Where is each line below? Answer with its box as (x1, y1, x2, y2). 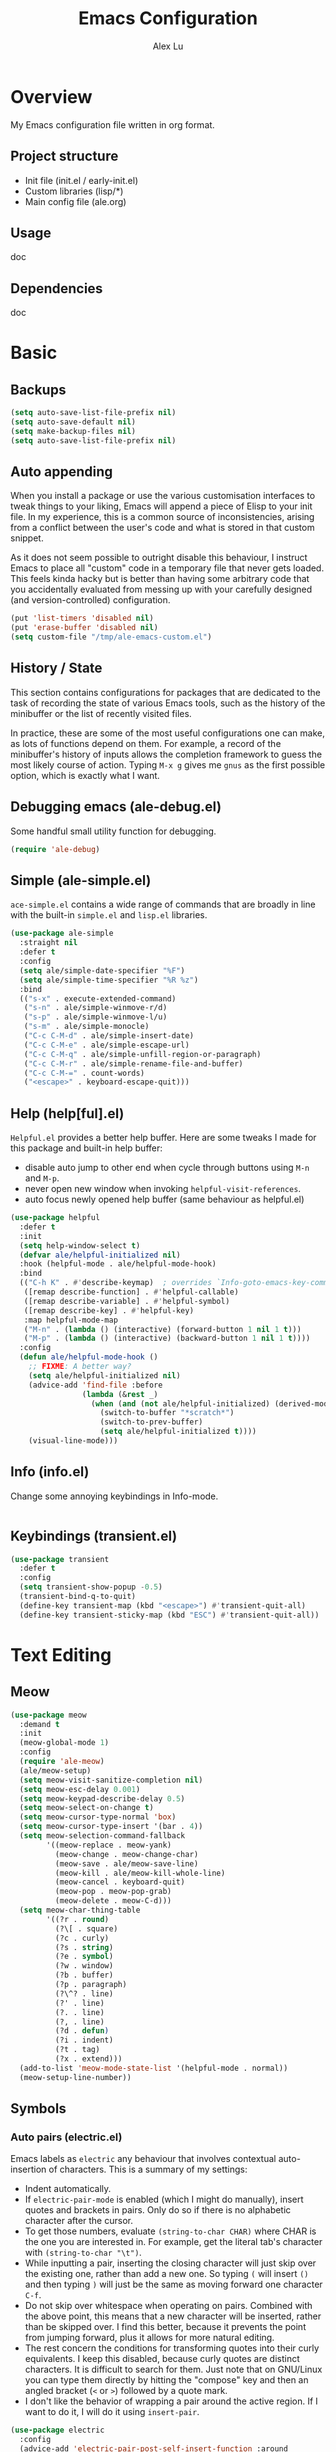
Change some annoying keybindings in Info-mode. (10, 1490, 219, 1502)
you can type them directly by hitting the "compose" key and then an (24, 2374, 309, 2386)
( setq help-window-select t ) (19, 1240, 141, 1251)
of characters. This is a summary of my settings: (48, 2163, 248, 2176)
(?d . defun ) (54, 2026, 110, 2036)
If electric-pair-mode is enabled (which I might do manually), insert (24, 2193, 304, 2206)
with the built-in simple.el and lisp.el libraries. (10, 909, 208, 921)
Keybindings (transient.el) (10, 1528, 178, 1545)
